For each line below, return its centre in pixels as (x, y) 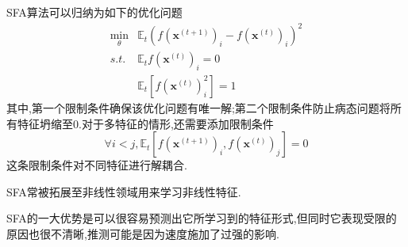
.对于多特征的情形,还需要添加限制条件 (176, 123)
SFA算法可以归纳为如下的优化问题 (94, 12)
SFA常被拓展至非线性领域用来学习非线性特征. (124, 191)
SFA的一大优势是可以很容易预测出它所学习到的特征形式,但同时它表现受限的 (202, 218)
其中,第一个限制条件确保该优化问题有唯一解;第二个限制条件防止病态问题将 (198, 107)
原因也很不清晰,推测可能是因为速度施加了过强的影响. (143, 233)
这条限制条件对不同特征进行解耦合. (97, 165)
